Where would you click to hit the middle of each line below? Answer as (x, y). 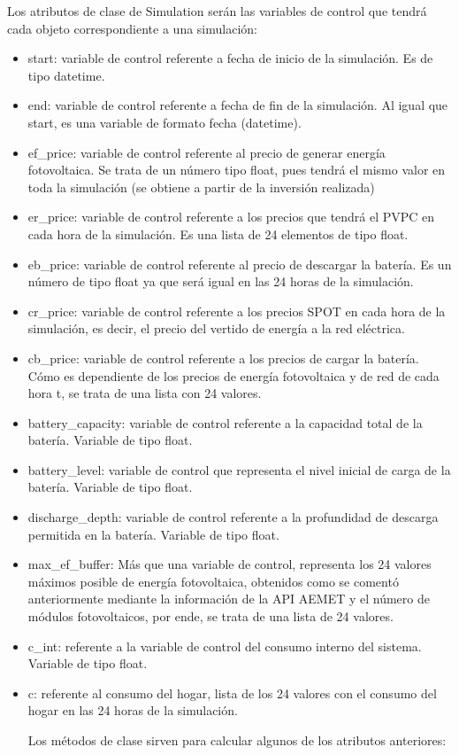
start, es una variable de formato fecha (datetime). (164, 122)
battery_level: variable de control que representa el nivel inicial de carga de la (239, 469)
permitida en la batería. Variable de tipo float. (153, 534)
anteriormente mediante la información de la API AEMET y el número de (229, 599)
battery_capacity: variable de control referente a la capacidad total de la (225, 422)
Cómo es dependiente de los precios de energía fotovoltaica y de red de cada (233, 375)
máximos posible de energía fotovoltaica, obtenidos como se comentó (213, 581)
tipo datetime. (66, 75)
